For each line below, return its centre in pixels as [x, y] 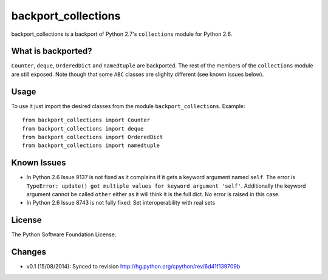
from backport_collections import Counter [86, 120]
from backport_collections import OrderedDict [93, 137]
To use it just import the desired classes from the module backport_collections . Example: [128, 106]
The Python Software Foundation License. [64, 234]
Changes [29, 252]
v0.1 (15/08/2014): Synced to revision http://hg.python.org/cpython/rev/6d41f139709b [133, 267]
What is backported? [52, 51]
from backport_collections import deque [83, 128]
